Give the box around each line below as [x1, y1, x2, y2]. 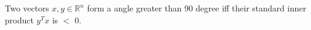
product [5, 13, 34, 26]
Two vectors [5, 2, 49, 14]
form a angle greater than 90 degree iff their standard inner [87, 2, 306, 14]
